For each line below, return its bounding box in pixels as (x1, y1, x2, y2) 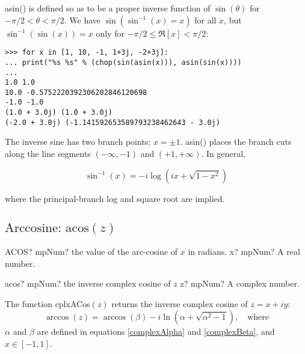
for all (194, 13, 217, 26)
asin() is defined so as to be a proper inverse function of (5, 2, 211, 14)
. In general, (201, 147, 246, 160)
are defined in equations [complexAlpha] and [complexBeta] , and (37, 325, 275, 338)
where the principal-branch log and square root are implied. (5, 192, 225, 204)
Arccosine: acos (5, 221, 89, 234)
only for (96, 26, 125, 39)
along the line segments (5, 147, 91, 160)
